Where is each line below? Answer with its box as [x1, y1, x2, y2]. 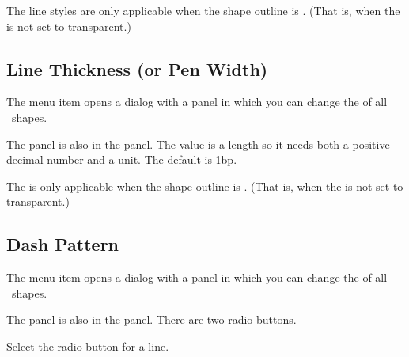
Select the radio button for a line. [6, 337, 169, 354]
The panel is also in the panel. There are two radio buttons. [6, 311, 297, 328]
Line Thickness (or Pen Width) [6, 56, 268, 81]
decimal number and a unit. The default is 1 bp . [6, 151, 237, 168]
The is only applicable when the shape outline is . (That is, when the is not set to [6, 177, 403, 194]
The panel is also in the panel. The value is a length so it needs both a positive [6, 135, 390, 152]
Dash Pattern [6, 232, 119, 256]
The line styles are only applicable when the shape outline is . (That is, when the [6, 2, 400, 18]
